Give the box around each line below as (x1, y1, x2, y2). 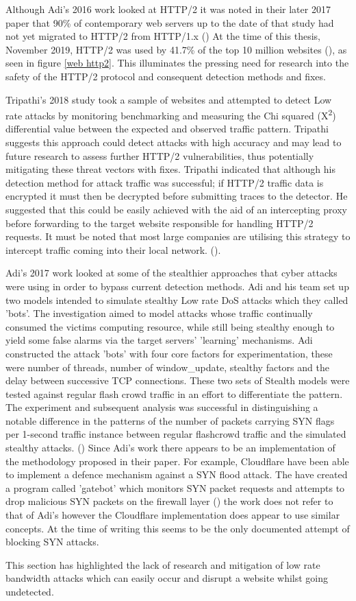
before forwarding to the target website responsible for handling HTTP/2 (5, 215, 314, 230)
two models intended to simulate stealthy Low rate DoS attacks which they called (5, 292, 348, 307)
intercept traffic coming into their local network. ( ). (5, 242, 221, 257)
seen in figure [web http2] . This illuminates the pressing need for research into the (5, 56, 349, 70)
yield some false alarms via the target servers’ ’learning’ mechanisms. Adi (5, 333, 313, 347)
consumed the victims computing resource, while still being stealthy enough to (5, 319, 335, 333)
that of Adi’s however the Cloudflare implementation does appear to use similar (5, 508, 340, 522)
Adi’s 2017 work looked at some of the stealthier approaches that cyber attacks (5, 266, 338, 280)
